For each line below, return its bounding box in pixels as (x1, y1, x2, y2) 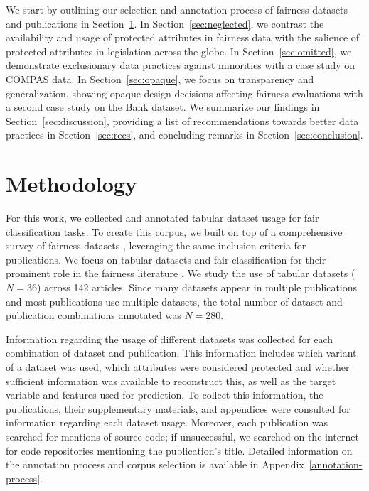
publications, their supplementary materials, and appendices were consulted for (6, 401, 351, 416)
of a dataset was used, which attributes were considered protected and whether (6, 360, 350, 374)
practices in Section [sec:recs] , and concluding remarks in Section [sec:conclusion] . (6, 127, 363, 142)
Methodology (6, 169, 137, 198)
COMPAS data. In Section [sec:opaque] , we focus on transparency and (6, 71, 314, 86)
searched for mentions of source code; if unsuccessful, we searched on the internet (6, 428, 359, 443)
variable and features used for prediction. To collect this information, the (6, 387, 323, 402)
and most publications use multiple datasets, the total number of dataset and (6, 293, 343, 308)
